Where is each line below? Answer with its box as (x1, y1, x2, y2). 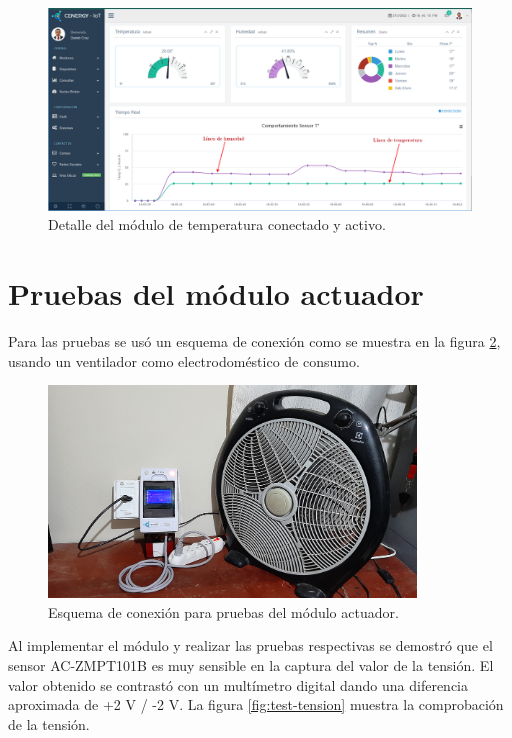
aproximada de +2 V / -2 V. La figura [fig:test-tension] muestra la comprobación (8, 694, 504, 715)
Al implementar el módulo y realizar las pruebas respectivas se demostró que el (8, 635, 493, 656)
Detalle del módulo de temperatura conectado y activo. (48, 214, 386, 235)
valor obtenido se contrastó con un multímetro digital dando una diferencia (8, 674, 469, 695)
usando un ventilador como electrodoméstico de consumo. (8, 350, 360, 371)
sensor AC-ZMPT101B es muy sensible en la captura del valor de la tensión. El (8, 655, 494, 676)
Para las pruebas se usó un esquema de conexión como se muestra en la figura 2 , (8, 331, 501, 352)
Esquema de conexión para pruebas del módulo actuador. (48, 601, 399, 622)
